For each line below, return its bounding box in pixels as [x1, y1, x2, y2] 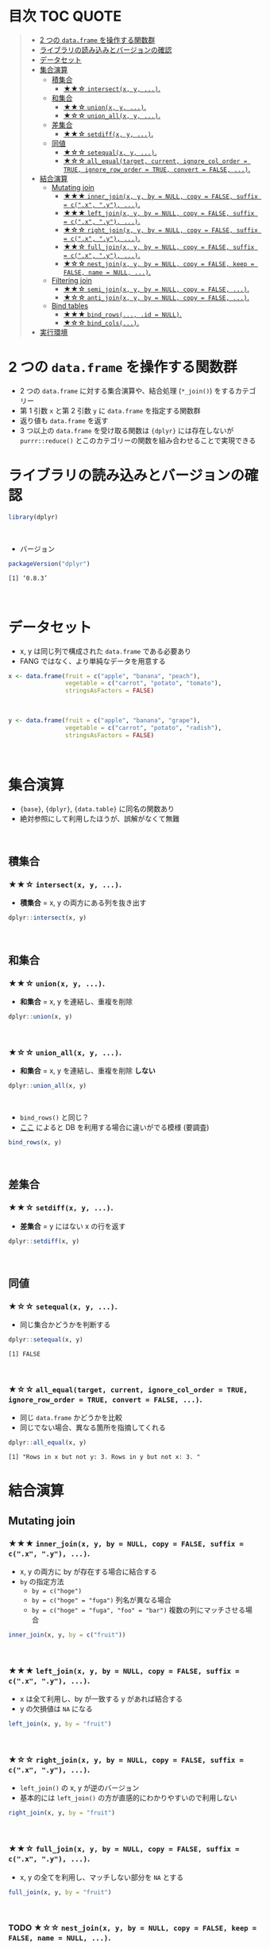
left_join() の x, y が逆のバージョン [19, 1783, 140, 1793]
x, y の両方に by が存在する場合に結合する [19, 1567, 157, 1577]
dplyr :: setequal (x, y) [8, 1336, 83, 1344]
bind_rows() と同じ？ [19, 1112, 90, 1122]
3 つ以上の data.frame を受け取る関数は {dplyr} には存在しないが [19, 425, 234, 435]
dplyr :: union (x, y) [8, 1012, 73, 1020]
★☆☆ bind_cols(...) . [63, 317, 140, 327]
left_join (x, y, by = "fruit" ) [8, 1720, 112, 1728]
